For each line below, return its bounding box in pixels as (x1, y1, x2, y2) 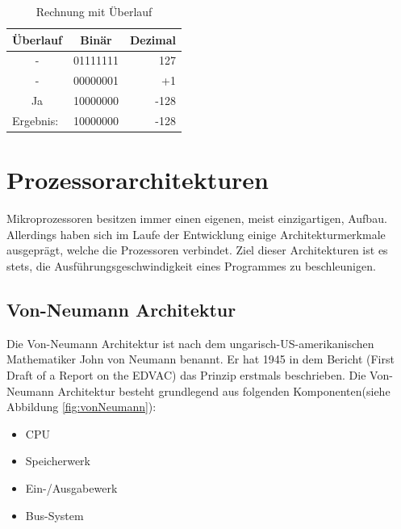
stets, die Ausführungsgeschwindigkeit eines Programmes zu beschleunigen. (6, 257, 376, 274)
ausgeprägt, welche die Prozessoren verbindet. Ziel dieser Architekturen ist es (6, 241, 388, 258)
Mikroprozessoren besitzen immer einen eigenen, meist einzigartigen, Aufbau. (6, 210, 387, 227)
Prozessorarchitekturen (6, 163, 269, 196)
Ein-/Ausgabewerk (25, 479, 118, 496)
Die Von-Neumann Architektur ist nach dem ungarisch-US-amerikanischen (6, 334, 374, 351)
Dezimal (129, 31, 177, 48)
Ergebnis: (12, 111, 59, 128)
